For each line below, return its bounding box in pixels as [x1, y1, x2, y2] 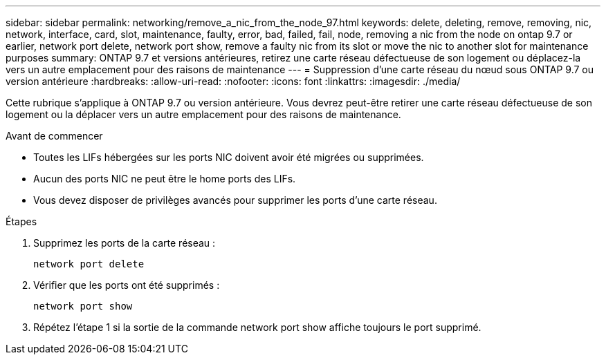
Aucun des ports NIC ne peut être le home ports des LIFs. [33, 173, 296, 184]
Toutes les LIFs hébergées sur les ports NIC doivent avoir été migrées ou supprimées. [33, 151, 424, 163]
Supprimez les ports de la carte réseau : [33, 237, 216, 249]
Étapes [6, 216, 37, 227]
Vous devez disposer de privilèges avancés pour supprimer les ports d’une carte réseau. [33, 194, 437, 206]
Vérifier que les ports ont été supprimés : [33, 279, 220, 291]
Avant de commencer [6, 130, 103, 142]
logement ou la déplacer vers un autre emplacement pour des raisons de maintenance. [6, 108, 401, 120]
